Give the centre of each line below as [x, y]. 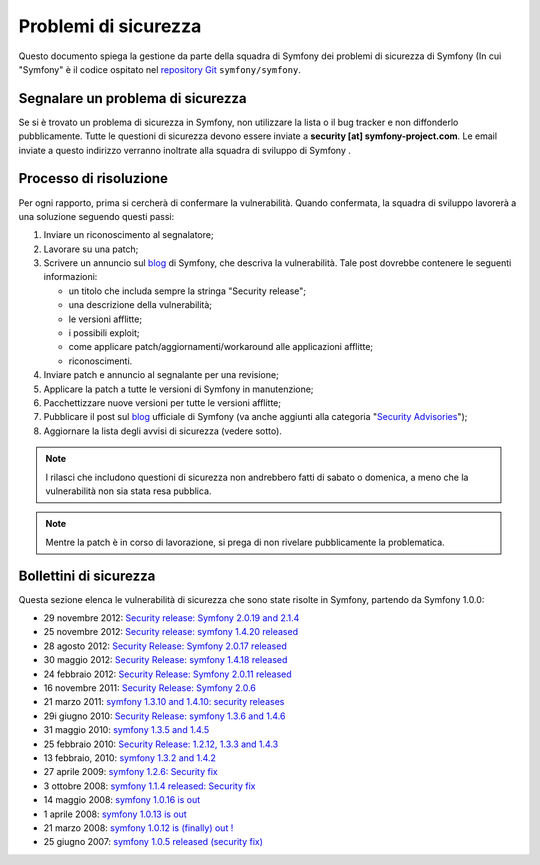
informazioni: [70, 277]
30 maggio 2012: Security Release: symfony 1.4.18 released [165, 660]
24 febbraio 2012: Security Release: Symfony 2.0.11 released [167, 674]
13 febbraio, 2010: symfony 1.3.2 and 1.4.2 [130, 757]
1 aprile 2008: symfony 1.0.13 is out [115, 814]
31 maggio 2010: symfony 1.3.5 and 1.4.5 [126, 730]
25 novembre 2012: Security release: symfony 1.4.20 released [171, 632]
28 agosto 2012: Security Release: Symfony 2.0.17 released [165, 646]
